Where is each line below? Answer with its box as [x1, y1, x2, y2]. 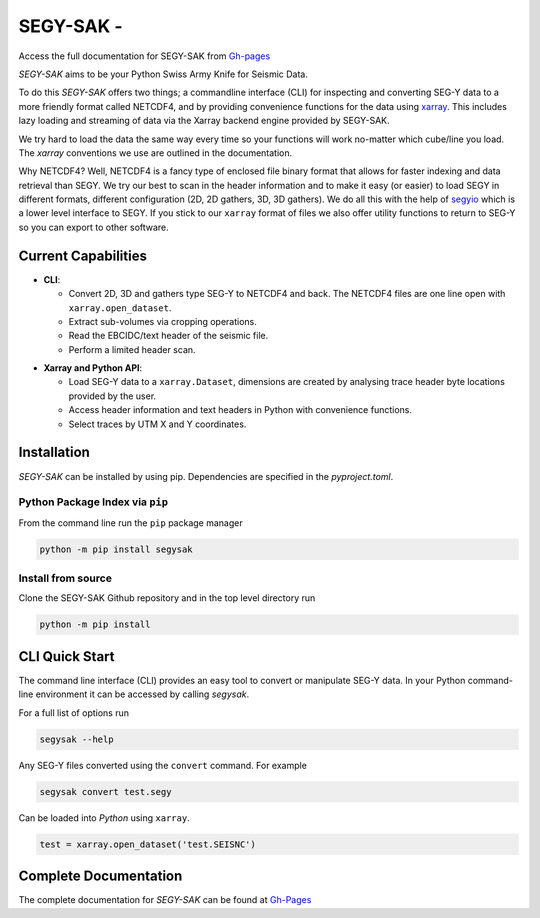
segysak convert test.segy [39, 786, 172, 797]
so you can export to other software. [18, 221, 169, 233]
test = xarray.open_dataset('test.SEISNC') [39, 838, 257, 850]
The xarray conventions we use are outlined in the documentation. [18, 146, 293, 159]
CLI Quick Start [18, 648, 115, 665]
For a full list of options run [18, 706, 130, 719]
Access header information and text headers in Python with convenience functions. [68, 404, 412, 416]
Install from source [18, 571, 112, 585]
